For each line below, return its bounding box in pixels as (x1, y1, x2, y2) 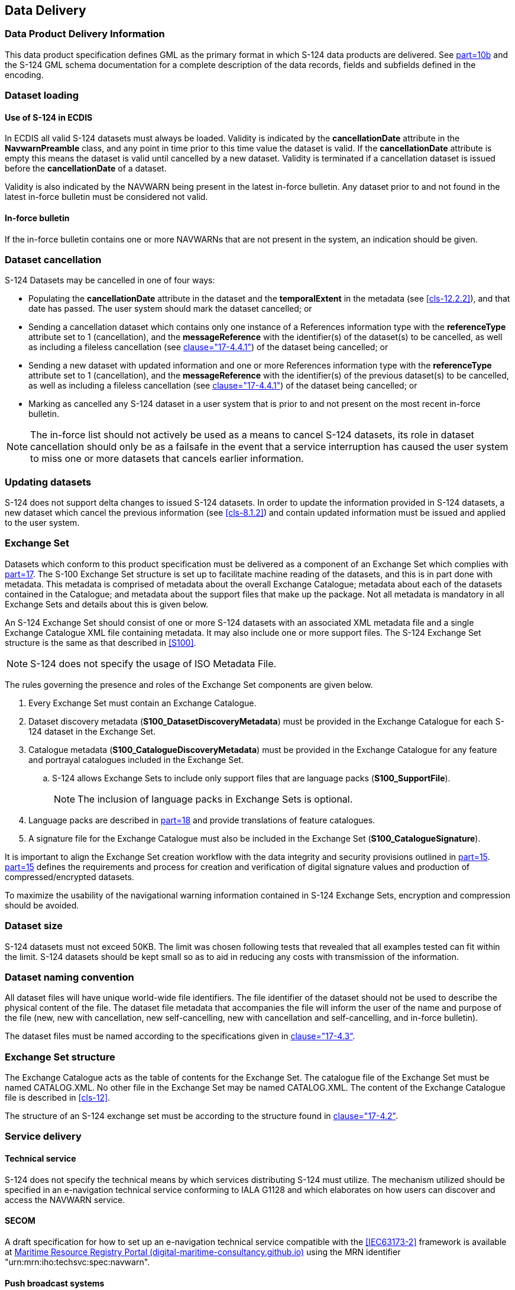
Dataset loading (5, 89, 79, 102)
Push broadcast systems (5, 1278, 105, 1288)
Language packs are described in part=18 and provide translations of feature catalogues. (28, 814, 375, 825)
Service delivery (5, 1130, 82, 1143)
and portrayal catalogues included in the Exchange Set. (28, 754, 244, 765)
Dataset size (5, 920, 63, 932)
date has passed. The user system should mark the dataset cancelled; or (28, 303, 312, 314)
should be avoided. (5, 900, 79, 910)
